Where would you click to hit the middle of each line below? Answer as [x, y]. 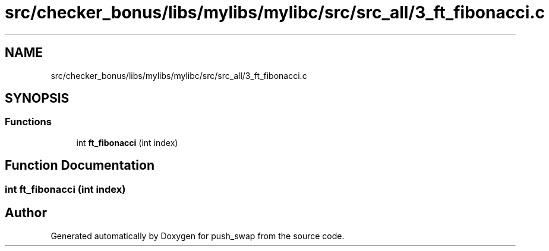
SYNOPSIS [37, 99]
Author [26, 213]
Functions [28, 122]
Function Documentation [80, 166]
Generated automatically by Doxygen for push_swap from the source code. [198, 236]
